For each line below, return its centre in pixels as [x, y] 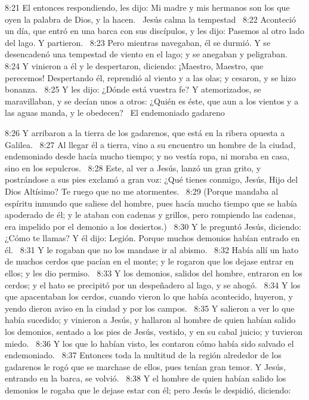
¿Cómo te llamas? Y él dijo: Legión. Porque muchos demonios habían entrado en [152, 238]
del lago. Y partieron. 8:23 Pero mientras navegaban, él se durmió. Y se [138, 42]
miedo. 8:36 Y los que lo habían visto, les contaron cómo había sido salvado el [149, 343]
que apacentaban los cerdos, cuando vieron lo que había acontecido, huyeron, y [149, 296]
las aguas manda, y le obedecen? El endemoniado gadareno [115, 113]
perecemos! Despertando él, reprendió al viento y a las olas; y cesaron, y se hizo [150, 77]
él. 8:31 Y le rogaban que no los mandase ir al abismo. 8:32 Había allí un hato [152, 249]
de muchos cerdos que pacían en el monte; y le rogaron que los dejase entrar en [149, 261]
